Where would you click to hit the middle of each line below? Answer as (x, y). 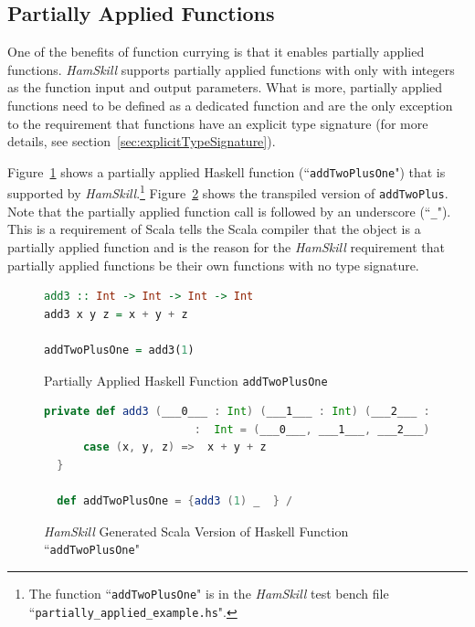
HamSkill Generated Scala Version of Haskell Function (196, 531)
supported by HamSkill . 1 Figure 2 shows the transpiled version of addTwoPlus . (228, 192)
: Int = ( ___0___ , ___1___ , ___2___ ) (312, 429)
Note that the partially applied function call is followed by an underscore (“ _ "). (229, 211)
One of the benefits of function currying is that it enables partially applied (216, 52)
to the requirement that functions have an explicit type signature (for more (218, 123)
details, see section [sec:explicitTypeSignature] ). (142, 141)
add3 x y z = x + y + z (116, 314)
